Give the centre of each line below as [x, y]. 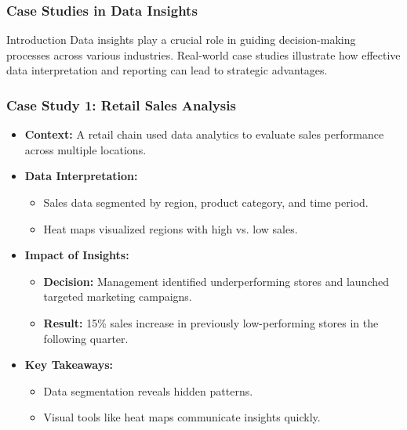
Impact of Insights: [77, 255]
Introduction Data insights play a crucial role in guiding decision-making [181, 40]
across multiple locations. [85, 149]
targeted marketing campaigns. [118, 296]
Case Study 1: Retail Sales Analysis [121, 105]
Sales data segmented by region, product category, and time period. [206, 202]
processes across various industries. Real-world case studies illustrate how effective [203, 54]
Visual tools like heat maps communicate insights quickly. [182, 417]
